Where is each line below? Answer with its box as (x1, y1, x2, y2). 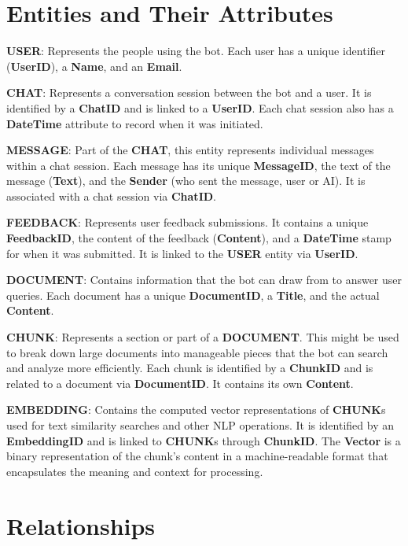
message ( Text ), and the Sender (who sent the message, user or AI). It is (6, 172, 366, 189)
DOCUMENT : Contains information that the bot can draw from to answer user (6, 271, 402, 288)
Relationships (6, 509, 156, 541)
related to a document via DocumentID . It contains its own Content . (6, 374, 354, 391)
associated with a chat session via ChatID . (6, 187, 216, 204)
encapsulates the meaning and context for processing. (6, 463, 263, 479)
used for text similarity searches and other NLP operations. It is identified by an (6, 417, 394, 433)
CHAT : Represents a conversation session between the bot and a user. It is (6, 84, 372, 101)
